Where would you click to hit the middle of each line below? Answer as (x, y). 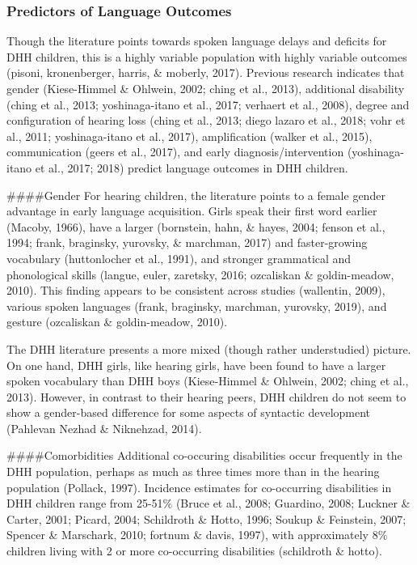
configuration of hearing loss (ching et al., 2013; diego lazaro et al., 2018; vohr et (206, 120)
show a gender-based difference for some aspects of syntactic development (189, 412)
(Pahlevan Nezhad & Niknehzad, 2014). (104, 428)
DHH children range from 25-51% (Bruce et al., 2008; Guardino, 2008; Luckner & (208, 503)
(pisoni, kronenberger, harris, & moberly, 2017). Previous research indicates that (206, 72)
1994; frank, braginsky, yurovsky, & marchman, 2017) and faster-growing (187, 242)
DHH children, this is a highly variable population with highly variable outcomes (207, 56)
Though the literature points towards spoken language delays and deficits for (197, 41)
